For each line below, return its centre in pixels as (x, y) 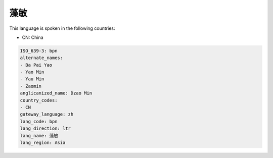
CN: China (33, 37)
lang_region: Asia (43, 143)
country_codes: (39, 100)
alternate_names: (41, 58)
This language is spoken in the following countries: (62, 28)
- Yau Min (32, 79)
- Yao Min (32, 72)
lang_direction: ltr (45, 128)
